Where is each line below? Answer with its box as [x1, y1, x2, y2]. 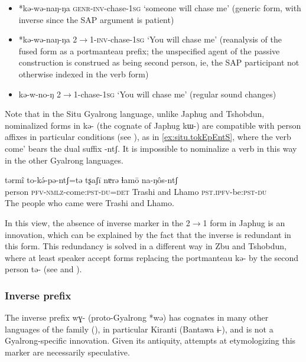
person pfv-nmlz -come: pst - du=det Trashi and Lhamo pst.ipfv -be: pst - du [5, 185, 267, 197]
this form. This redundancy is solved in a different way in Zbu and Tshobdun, [5, 240, 287, 252]
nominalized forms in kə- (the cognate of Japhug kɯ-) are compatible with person [5, 119, 301, 131]
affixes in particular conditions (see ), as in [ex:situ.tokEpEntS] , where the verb [5, 131, 291, 143]
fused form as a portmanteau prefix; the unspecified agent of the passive [18, 44, 280, 57]
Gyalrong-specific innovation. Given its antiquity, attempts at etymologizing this [5, 334, 296, 347]
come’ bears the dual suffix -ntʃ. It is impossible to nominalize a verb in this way [5, 142, 297, 154]
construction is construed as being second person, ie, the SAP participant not [18, 56, 300, 69]
